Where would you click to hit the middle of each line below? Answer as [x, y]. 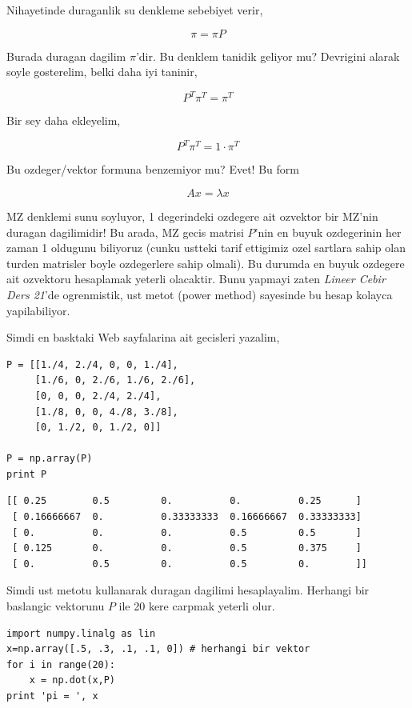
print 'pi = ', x [52, 696]
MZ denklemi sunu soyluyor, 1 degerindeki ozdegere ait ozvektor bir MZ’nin [192, 216]
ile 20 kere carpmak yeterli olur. [197, 606]
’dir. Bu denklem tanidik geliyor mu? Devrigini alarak [268, 56]
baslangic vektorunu [56, 606]
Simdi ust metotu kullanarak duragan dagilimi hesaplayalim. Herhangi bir [188, 590]
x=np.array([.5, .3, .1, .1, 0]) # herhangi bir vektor [158, 649]
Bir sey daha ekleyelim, [64, 120]
